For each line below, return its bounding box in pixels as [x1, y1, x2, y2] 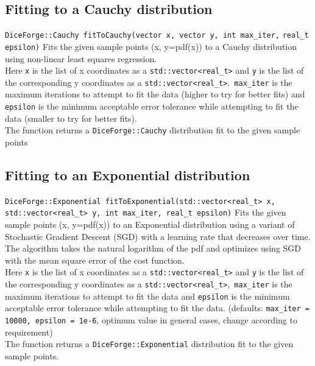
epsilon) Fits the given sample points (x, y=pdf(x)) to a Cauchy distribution [5, 40, 297, 52]
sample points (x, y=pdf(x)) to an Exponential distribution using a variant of [5, 218, 295, 231]
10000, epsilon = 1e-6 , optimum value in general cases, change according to [5, 314, 297, 326]
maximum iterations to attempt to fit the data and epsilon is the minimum [5, 289, 290, 302]
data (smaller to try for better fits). [5, 111, 137, 124]
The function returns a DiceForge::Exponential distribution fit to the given [5, 337, 294, 350]
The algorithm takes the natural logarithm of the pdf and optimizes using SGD [5, 242, 302, 255]
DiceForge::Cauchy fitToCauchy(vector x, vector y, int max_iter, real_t [5, 31, 309, 40]
